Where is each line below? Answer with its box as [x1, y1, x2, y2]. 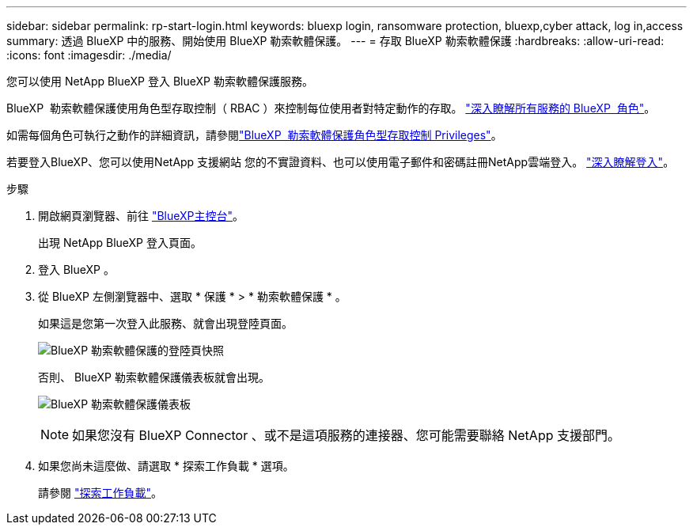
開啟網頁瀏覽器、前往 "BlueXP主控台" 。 [38, 209, 244, 222]
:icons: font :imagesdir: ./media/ [6, 48, 172, 62]
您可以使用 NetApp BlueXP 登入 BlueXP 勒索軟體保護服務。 [6, 74, 313, 88]
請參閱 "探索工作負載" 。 [38, 486, 162, 499]
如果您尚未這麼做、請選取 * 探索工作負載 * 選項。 [38, 459, 294, 472]
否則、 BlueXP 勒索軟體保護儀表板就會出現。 [38, 370, 270, 384]
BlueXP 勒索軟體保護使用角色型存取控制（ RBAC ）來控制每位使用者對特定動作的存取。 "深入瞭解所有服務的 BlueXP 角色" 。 [6, 101, 656, 115]
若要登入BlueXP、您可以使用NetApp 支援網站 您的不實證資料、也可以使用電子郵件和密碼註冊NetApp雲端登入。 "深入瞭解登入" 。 [6, 155, 675, 169]
